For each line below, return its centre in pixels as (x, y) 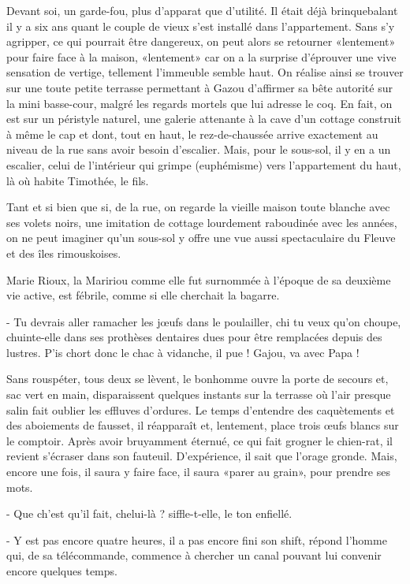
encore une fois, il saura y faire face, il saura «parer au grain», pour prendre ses (198, 472)
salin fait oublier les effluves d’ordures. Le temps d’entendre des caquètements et (201, 409)
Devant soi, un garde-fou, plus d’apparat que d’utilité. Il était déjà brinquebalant (202, 10)
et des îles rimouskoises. (64, 253)
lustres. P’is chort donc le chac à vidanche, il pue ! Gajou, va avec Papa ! (183, 352)
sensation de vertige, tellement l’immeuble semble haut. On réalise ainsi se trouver (205, 72)
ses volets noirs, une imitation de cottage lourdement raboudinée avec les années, (202, 222)
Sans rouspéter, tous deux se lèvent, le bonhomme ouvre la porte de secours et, (198, 379)
